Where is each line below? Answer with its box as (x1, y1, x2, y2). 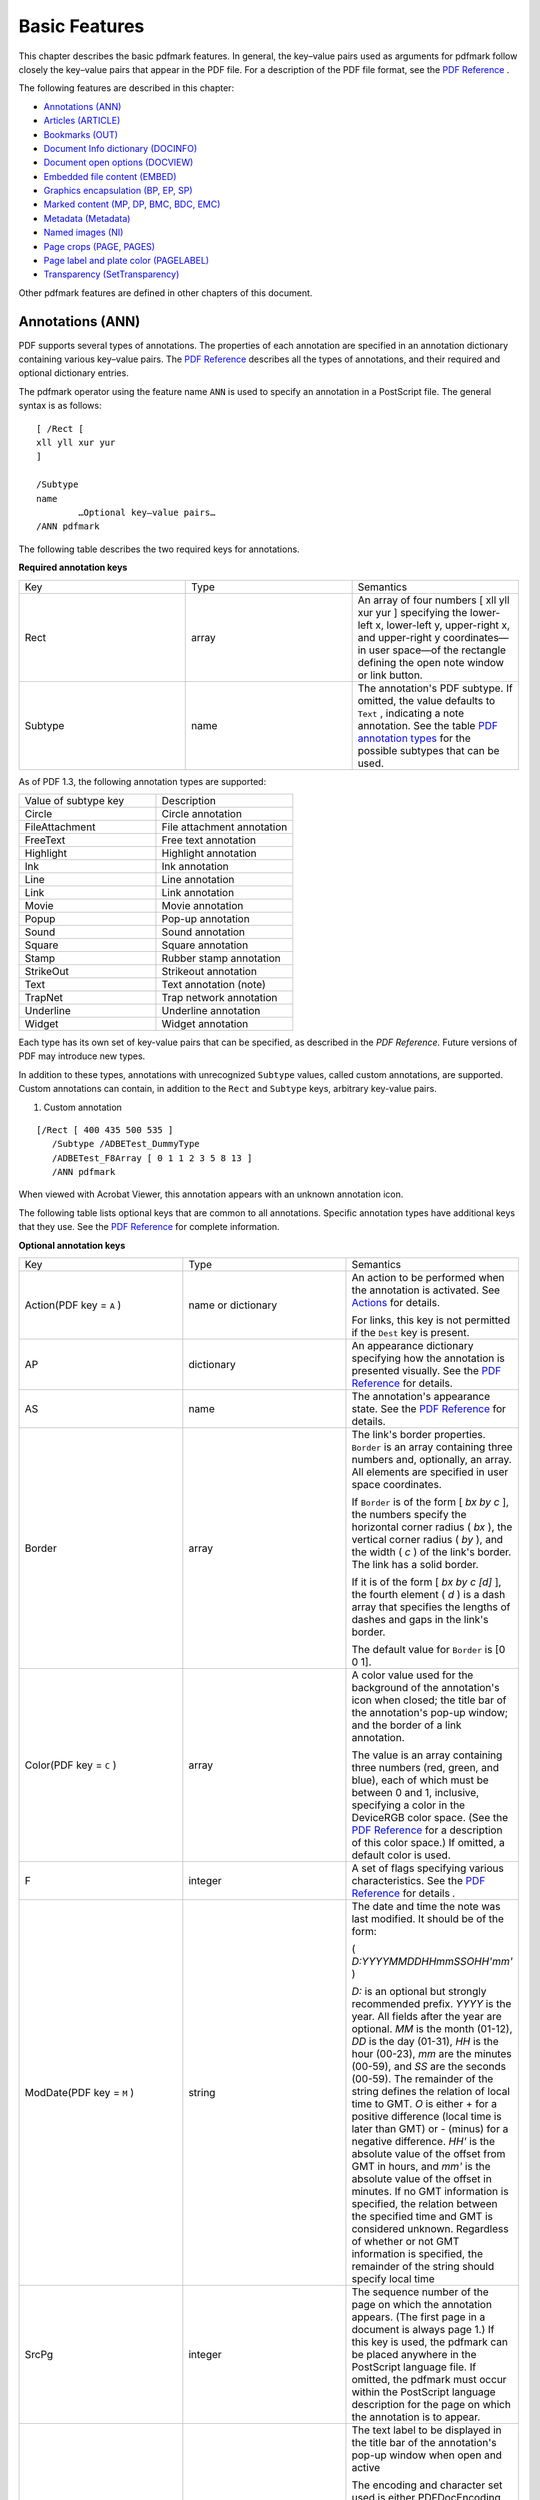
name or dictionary (188, 1298, 278, 1312)
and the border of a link (351, 1718, 462, 1732)
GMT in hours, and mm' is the (351, 2160, 491, 2174)
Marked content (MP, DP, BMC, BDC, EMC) (43, 198, 221, 210)
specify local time (351, 2272, 435, 2286)
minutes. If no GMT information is (351, 2185, 509, 2199)
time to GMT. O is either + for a (351, 2097, 498, 2111)
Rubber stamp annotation (161, 951, 282, 965)
